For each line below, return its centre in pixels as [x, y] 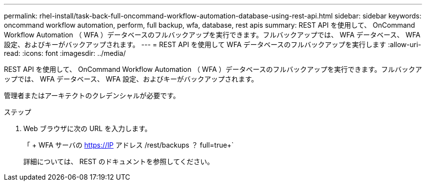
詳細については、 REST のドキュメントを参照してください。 [119, 161]
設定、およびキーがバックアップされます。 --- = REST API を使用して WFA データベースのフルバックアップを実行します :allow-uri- [213, 44]
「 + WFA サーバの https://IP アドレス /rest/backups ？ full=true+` [129, 145]
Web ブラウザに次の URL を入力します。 [88, 128]
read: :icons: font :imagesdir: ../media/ [65, 53]
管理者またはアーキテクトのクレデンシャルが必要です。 [92, 95]
